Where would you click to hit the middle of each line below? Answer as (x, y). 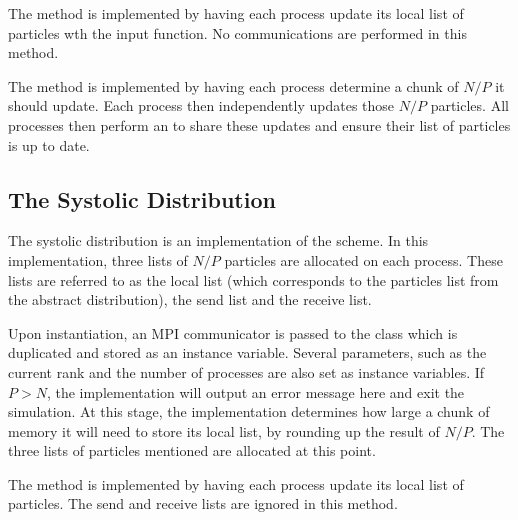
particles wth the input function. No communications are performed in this (237, 32)
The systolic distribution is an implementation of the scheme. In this (218, 240)
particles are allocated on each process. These (363, 259)
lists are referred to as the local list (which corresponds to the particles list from (253, 279)
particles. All (469, 105)
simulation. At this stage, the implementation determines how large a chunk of (249, 411)
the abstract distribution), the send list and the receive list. (190, 299)
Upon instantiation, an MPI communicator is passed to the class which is (233, 332)
